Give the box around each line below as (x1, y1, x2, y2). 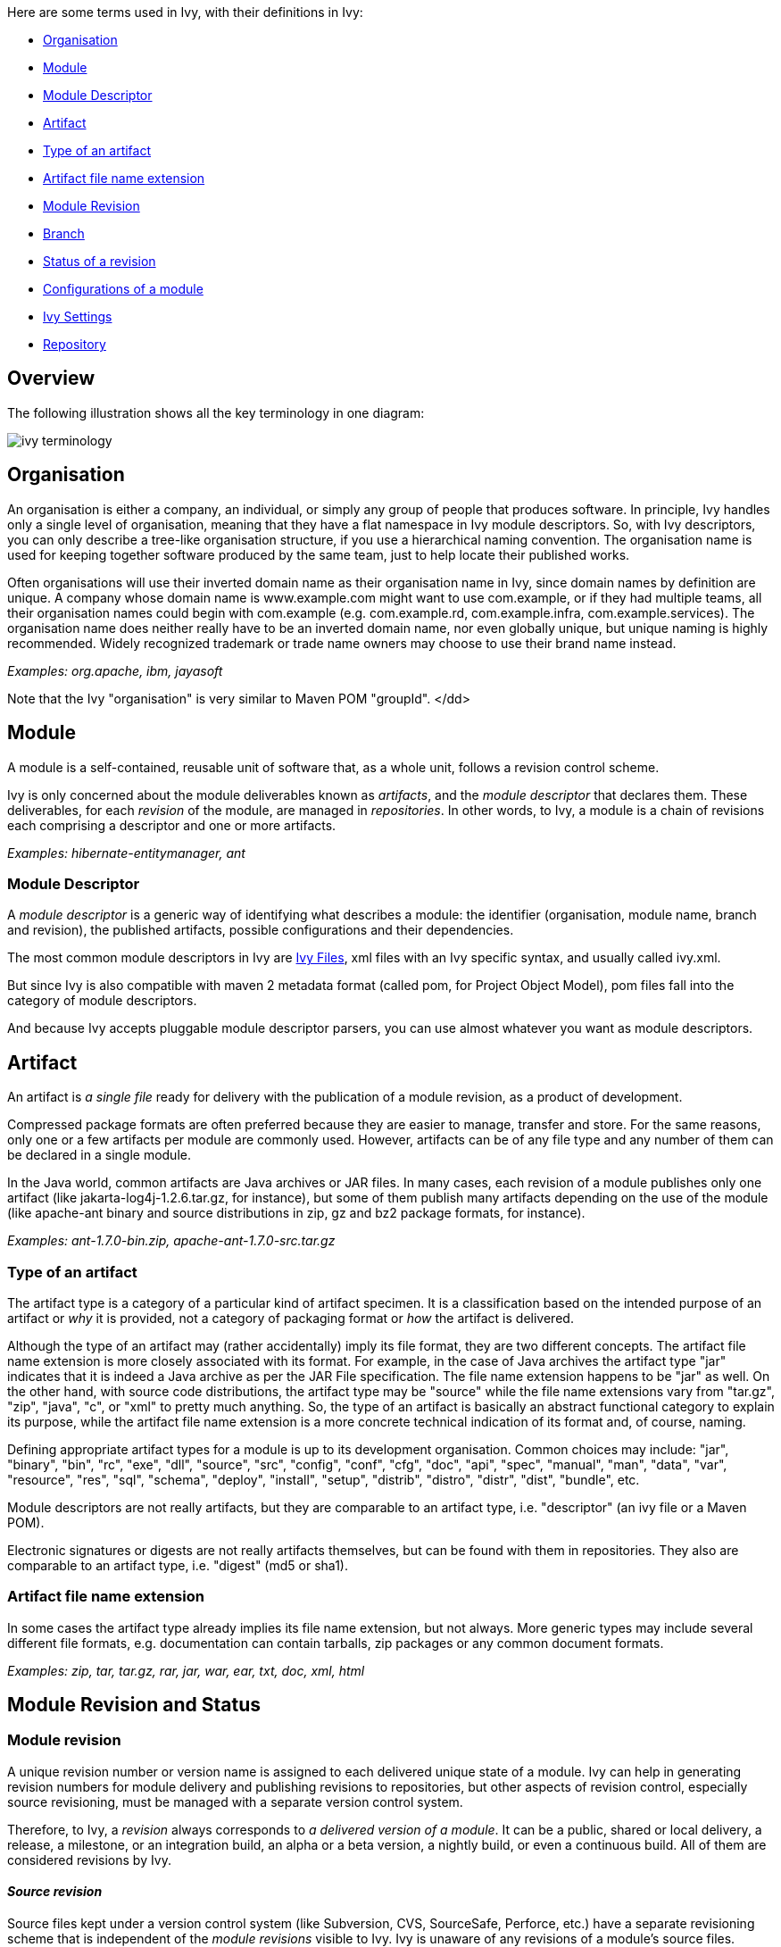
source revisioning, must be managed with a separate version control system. (7, 1793, 463, 1810)
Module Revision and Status (7, 1693, 262, 1717)
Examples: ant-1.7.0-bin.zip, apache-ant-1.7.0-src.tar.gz (7, 1233, 336, 1249)
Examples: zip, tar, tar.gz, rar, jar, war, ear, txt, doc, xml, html (7, 1662, 365, 1678)
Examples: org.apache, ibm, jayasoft (7, 662, 223, 678)
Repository (43, 337, 106, 352)
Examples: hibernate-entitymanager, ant (7, 845, 245, 861)
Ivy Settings (43, 309, 112, 324)
